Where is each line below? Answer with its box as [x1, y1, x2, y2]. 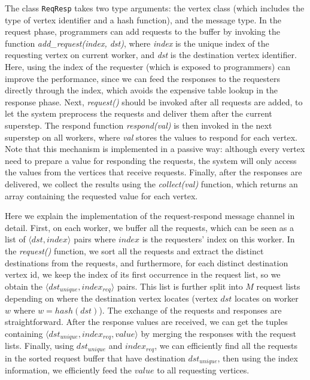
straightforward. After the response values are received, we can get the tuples [5, 315, 288, 328]
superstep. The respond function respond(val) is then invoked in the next [5, 119, 272, 131]
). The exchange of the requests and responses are [99, 303, 282, 316]
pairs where [74, 233, 116, 245]
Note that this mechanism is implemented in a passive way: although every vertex [5, 142, 305, 155]
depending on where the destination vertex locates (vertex [5, 292, 218, 305]
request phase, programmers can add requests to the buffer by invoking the [5, 25, 280, 38]
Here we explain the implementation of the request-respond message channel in [5, 209, 295, 222]
